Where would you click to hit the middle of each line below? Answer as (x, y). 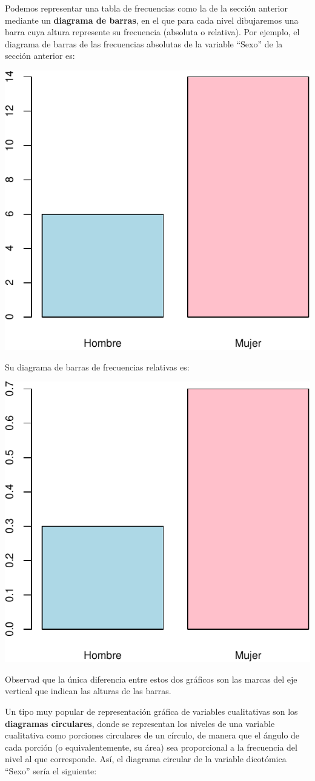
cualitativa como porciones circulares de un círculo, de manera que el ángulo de (152, 735)
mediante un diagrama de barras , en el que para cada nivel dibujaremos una (152, 20)
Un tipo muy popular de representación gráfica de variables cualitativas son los (151, 711)
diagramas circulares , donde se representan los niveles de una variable (140, 723)
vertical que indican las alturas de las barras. (88, 691)
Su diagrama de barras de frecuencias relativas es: (97, 367)
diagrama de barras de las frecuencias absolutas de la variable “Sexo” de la (144, 43)
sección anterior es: (40, 56)
